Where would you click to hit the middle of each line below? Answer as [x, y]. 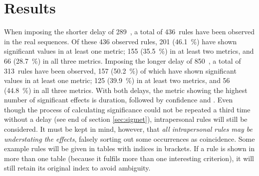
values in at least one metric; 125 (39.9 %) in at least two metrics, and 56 [117, 80]
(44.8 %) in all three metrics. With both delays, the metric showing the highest [126, 90]
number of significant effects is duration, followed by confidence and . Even [119, 100]
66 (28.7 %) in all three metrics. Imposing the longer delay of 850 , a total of [123, 60]
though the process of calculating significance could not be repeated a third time [127, 109]
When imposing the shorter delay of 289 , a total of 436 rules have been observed [129, 32]
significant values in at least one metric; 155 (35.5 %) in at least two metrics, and [129, 51]
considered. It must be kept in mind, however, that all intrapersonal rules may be [129, 129]
